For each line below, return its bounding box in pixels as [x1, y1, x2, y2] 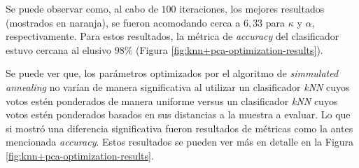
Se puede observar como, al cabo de [6, 1, 158, 15]
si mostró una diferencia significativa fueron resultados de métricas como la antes [6, 120, 353, 135]
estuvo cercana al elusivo [6, 42, 112, 57]
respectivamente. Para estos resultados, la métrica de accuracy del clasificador [6, 29, 339, 43]
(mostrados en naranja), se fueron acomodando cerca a [6, 15, 241, 29]
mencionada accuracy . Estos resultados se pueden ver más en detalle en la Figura [6, 134, 354, 149]
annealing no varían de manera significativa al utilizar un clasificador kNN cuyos [6, 79, 350, 94]
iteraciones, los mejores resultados [179, 1, 325, 15]
